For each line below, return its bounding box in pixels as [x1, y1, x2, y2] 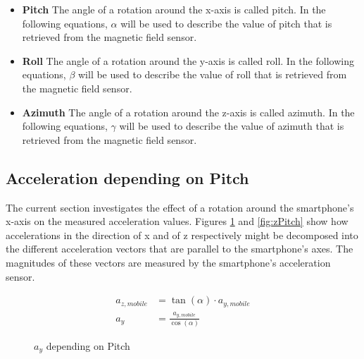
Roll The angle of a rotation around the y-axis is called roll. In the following [22, 53, 354, 68]
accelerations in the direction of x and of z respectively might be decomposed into [6, 227, 358, 242]
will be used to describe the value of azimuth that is [119, 118, 344, 133]
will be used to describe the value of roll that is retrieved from [77, 67, 347, 82]
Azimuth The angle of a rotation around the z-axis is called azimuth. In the [22, 104, 355, 119]
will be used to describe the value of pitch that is [120, 16, 332, 30]
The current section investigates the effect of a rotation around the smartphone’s [6, 200, 354, 214]
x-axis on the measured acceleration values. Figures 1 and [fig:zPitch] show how [6, 214, 349, 229]
